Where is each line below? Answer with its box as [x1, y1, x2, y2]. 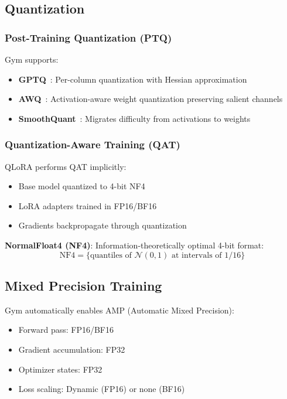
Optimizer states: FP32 [18, 363, 102, 375]
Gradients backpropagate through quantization [18, 219, 187, 231]
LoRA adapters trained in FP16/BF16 [18, 199, 157, 212]
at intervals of [171, 251, 222, 260]
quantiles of [90, 251, 132, 260]
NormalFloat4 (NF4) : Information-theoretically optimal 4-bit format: [5, 238, 264, 251]
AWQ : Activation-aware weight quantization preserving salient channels [18, 93, 283, 105]
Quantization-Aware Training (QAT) [5, 137, 180, 152]
